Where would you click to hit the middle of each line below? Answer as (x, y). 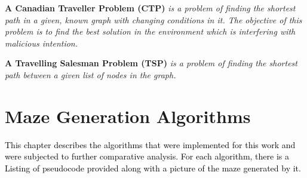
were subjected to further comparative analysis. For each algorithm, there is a (147, 156)
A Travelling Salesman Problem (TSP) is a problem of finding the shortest (151, 63)
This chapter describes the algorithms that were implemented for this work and (150, 144)
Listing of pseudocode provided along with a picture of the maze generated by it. (153, 168)
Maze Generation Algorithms (128, 116)
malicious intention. (42, 43)
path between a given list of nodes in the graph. (90, 74)
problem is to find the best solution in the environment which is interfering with (150, 31)
